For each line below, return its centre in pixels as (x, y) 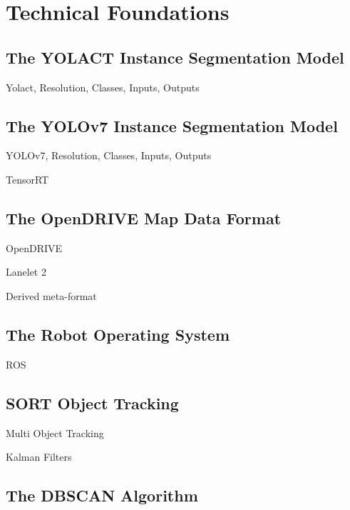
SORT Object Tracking (92, 402)
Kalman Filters (39, 457)
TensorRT (27, 179)
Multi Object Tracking (55, 432)
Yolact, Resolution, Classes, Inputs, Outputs (103, 87)
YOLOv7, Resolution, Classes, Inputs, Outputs (109, 155)
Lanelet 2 (26, 272)
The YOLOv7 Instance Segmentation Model (172, 125)
